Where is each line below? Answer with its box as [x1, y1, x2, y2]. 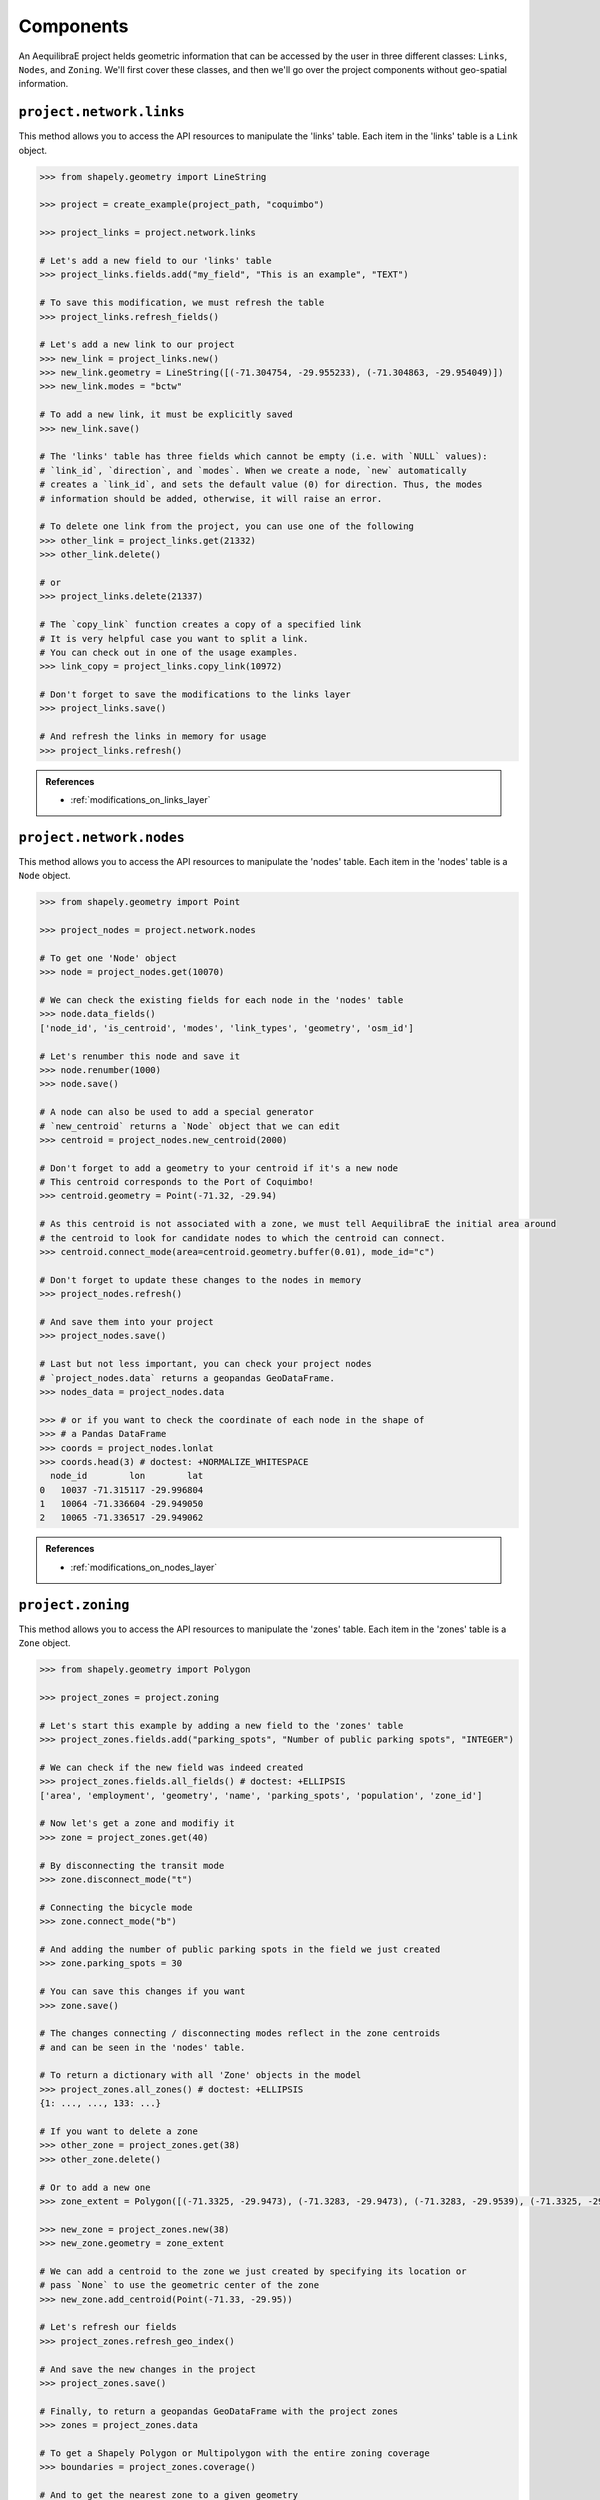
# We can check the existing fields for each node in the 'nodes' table [39, 995, 404, 1006]
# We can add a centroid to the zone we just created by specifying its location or [39, 2265, 467, 2277]
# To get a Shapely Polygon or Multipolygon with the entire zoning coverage [39, 2448, 430, 2459]
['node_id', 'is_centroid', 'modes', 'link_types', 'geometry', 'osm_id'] [39, 1022, 415, 1034]
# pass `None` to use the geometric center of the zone [39, 2280, 320, 2291]
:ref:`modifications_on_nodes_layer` [70, 1561, 218, 1573]
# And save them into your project [39, 1316, 214, 1327]
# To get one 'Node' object [39, 952, 177, 964]
